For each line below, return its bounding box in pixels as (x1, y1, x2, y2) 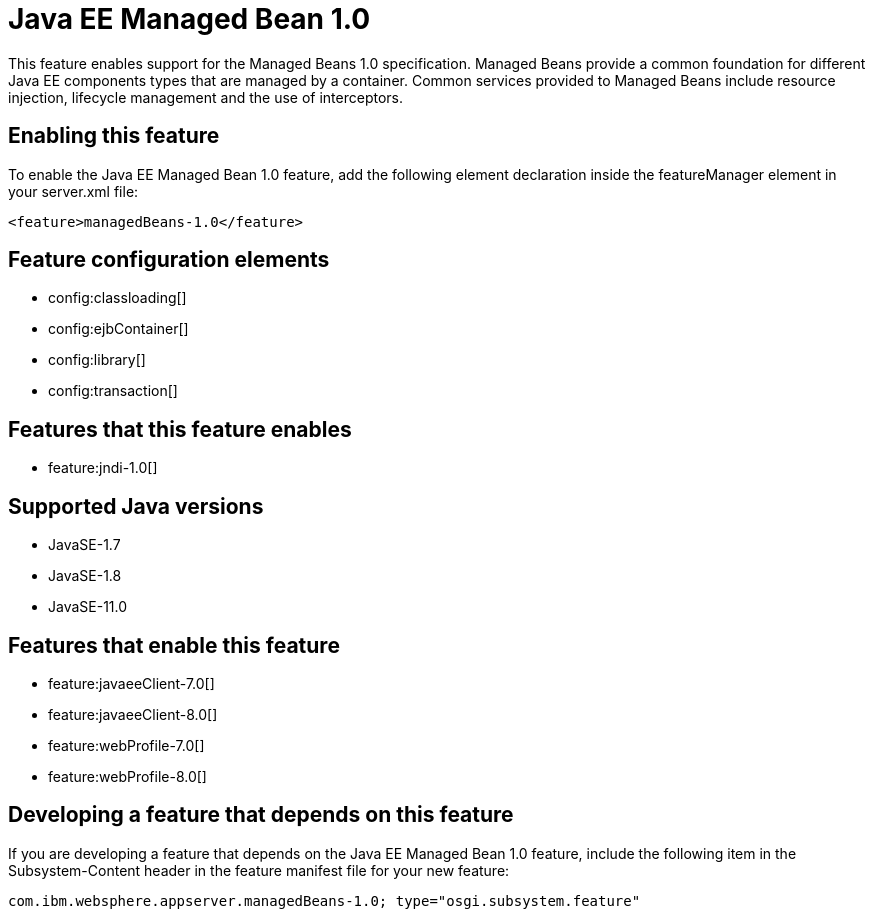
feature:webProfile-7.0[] (48, 736, 205, 754)
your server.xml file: (8, 182, 139, 200)
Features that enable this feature (8, 632, 340, 658)
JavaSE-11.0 (48, 598, 128, 616)
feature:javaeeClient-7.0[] (48, 674, 215, 692)
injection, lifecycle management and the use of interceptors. (8, 88, 404, 106)
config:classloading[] (48, 289, 187, 307)
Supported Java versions (8, 493, 264, 519)
